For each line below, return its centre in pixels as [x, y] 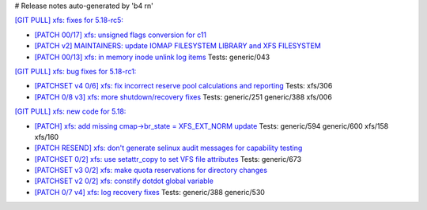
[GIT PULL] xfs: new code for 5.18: [70, 111]
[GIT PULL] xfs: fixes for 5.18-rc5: [69, 21]
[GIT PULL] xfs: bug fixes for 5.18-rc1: [76, 71]
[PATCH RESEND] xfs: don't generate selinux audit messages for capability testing [168, 148]
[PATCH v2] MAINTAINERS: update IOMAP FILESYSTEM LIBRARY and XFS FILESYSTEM [178, 46]
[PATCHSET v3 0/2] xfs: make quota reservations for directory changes [151, 171]
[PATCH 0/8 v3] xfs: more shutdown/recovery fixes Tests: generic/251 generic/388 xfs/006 [183, 97]
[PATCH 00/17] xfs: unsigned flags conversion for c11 [121, 35]
